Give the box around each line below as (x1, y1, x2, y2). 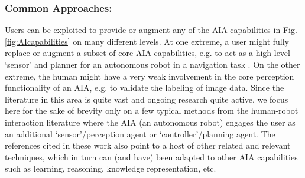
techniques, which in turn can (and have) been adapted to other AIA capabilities (5, 150, 298, 163)
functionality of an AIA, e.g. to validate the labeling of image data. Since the (5, 81, 284, 94)
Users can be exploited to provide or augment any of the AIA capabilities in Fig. (5, 24, 297, 36)
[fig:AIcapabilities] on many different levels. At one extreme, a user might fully (5, 35, 289, 47)
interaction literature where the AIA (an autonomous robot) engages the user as (5, 116, 296, 128)
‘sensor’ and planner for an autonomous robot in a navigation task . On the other (5, 58, 300, 70)
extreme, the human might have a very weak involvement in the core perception (5, 70, 294, 82)
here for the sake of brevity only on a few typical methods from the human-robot (5, 104, 298, 117)
